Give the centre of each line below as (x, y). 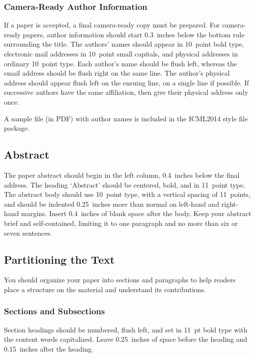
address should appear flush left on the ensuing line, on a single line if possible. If (127, 82)
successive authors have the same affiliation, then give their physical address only (126, 92)
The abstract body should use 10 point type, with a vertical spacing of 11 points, (127, 194)
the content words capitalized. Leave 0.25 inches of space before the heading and (126, 339)
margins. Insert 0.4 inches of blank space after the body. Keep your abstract (136, 213)
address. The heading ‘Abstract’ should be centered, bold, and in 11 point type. (125, 184)
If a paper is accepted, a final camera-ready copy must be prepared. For (112, 25)
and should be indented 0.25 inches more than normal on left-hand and (112, 204)
